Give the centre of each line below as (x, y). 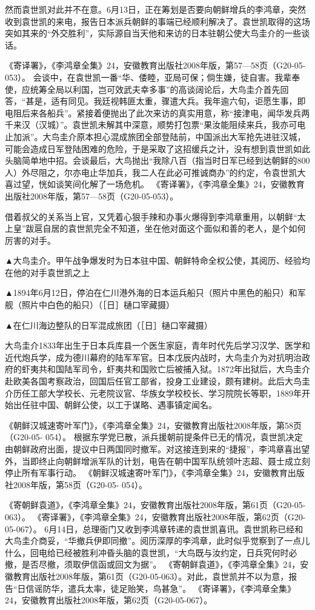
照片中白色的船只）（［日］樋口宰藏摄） (98, 305)
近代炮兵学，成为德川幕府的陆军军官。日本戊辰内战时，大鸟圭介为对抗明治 (153, 357)
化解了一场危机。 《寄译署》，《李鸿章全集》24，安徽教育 (193, 184)
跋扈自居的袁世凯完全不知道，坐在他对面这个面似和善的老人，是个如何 (166, 228)
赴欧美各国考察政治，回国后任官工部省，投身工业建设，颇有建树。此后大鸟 (153, 381)
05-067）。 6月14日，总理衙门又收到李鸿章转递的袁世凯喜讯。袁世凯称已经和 (154, 528)
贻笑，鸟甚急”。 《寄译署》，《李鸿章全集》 (211, 588)
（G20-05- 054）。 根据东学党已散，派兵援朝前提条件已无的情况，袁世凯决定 (154, 437)
